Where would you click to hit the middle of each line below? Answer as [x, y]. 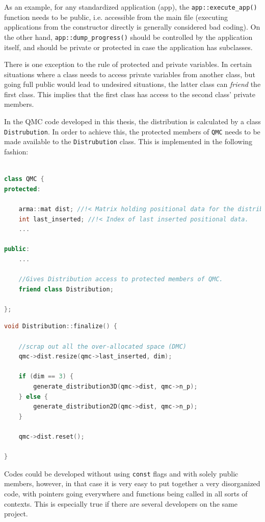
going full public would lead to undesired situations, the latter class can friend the [132, 84]
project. [16, 514]
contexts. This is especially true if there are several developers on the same [121, 503]
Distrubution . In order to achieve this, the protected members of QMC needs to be [132, 131]
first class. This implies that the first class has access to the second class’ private [130, 94]
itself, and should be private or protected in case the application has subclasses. [128, 47]
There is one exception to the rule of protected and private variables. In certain [128, 64]
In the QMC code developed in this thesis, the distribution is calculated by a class [132, 121]
